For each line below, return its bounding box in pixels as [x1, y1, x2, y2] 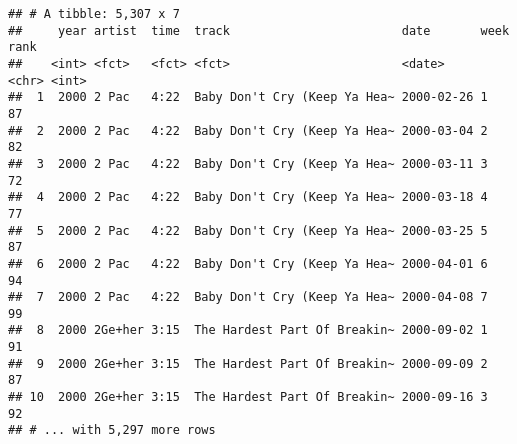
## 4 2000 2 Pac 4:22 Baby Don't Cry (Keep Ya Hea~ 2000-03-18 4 [8, 190, 488, 205]
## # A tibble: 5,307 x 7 [8, 7, 180, 21]
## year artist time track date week [8, 23, 510, 38]
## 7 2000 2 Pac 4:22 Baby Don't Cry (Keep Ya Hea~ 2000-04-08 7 [8, 290, 488, 305]
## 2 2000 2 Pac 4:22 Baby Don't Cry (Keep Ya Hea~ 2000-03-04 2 [8, 123, 488, 138]
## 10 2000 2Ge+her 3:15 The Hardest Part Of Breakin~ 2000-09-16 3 [8, 390, 488, 405]
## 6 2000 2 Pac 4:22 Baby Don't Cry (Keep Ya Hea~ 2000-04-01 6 [8, 256, 488, 271]
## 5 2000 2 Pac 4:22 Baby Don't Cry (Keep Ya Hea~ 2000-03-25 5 [8, 223, 488, 238]
